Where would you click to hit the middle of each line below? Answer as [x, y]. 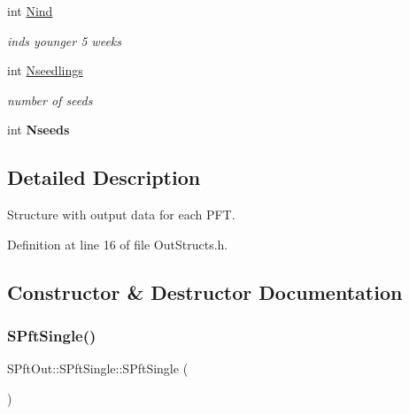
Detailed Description [104, 177]
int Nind [30, 11]
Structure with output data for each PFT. [121, 215]
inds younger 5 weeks [64, 40]
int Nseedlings [45, 70]
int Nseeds [39, 130]
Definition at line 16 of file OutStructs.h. [118, 244]
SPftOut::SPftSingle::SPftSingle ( [98, 368]
